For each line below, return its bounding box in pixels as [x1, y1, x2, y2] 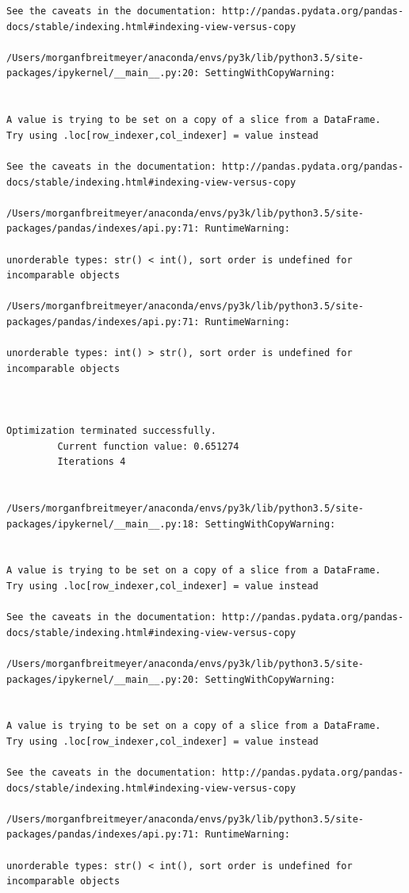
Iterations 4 [57, 456, 126, 468]
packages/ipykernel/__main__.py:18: [6, 518, 200, 530]
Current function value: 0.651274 [57, 440, 239, 452]
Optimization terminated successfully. [6, 425, 216, 437]
